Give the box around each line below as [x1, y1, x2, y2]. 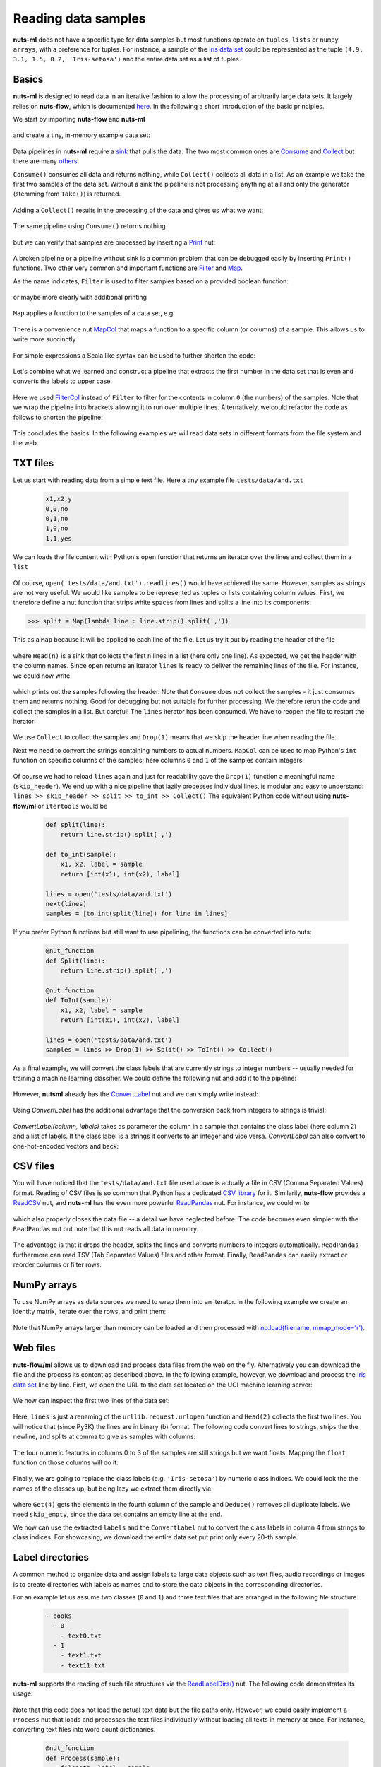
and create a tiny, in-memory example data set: [13, 131, 151, 139]
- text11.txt [60, 1661, 106, 1669]
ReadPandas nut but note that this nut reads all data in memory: [13, 1225, 199, 1233]
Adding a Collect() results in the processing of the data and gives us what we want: [13, 206, 264, 214]
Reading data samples [13, 11, 146, 26]
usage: [13, 1689, 33, 1698]
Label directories [13, 1551, 90, 1563]
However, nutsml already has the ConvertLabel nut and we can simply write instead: [13, 1089, 259, 1098]
